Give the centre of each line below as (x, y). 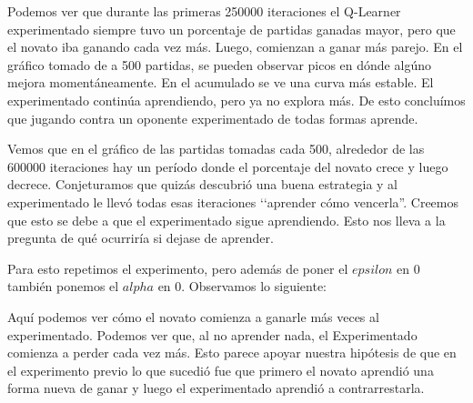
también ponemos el (63, 286)
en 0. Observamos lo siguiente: (242, 286)
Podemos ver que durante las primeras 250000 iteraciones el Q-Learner (204, 11)
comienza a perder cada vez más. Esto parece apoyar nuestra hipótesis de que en (232, 353)
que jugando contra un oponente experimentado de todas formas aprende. (213, 118)
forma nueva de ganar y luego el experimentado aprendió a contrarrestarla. (216, 388)
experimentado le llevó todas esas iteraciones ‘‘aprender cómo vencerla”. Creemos (233, 201)
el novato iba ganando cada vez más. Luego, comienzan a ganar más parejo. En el (235, 47)
